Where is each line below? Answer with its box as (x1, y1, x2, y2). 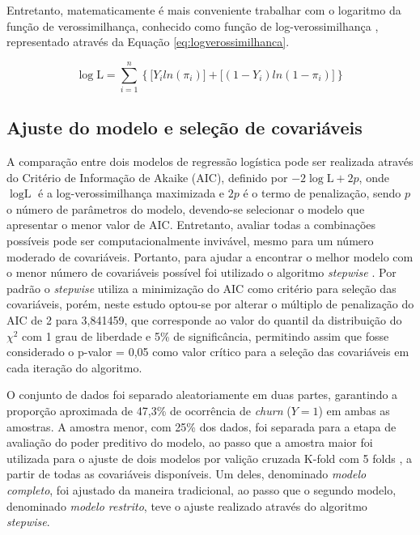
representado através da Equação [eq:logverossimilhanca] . (6, 33, 290, 50)
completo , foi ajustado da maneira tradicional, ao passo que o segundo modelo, (6, 481, 397, 498)
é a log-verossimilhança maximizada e (38, 185, 225, 202)
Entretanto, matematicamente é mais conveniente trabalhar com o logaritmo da (6, 2, 401, 18)
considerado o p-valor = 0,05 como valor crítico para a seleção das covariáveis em (6, 343, 409, 360)
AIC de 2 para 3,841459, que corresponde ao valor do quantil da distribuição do (6, 312, 402, 329)
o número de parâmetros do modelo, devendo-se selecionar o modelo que (6, 200, 365, 217)
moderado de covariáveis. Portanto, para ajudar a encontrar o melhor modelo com (6, 248, 414, 265)
